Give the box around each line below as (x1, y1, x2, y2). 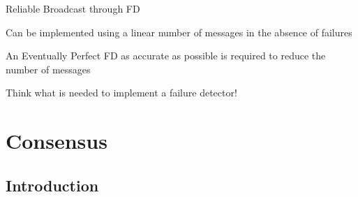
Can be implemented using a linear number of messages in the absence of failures (6, 24, 352, 39)
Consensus (6, 126, 107, 155)
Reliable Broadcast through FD (6, 1, 140, 15)
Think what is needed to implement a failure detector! (6, 85, 237, 100)
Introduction (6, 174, 99, 196)
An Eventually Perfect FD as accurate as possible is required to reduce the (6, 48, 326, 63)
